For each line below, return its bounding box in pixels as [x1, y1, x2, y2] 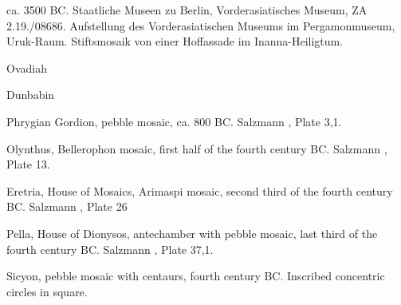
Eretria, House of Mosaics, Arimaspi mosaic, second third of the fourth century [6, 182, 393, 199]
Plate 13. [6, 156, 50, 172]
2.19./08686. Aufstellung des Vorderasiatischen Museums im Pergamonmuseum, [6, 17, 395, 34]
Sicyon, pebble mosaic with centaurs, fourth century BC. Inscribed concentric [6, 267, 385, 284]
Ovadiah [6, 59, 47, 76]
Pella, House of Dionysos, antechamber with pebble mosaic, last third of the [6, 224, 378, 241]
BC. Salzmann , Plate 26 [6, 198, 128, 215]
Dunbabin [6, 86, 55, 103]
